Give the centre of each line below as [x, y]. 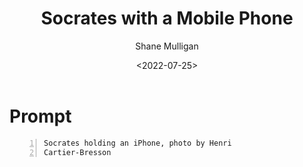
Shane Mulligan [167, 46]
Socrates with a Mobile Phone [167, 18]
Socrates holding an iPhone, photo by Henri [137, 143]
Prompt [40, 116]
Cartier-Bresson [77, 152]
